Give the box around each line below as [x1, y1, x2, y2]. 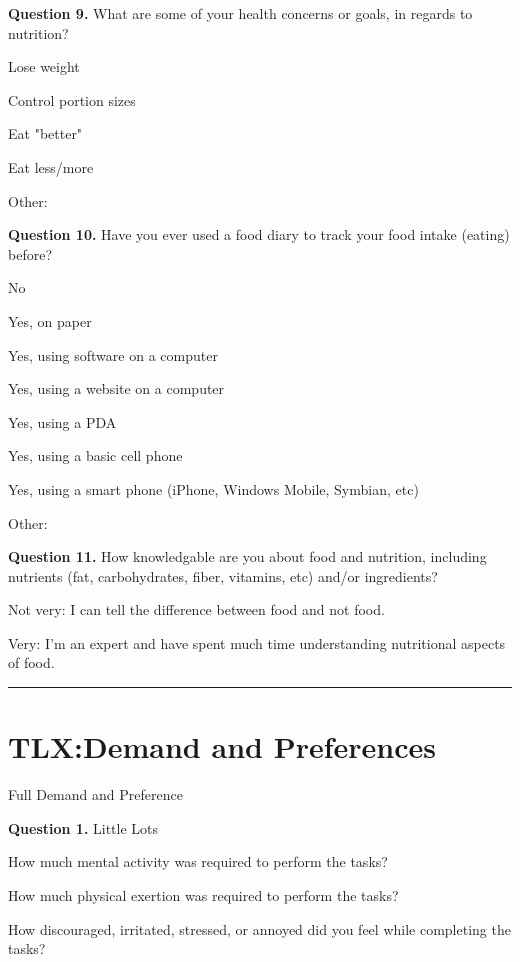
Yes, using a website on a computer [8, 378, 225, 399]
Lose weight [8, 56, 80, 77]
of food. [8, 652, 55, 673]
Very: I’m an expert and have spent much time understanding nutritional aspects [8, 632, 506, 653]
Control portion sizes [8, 89, 136, 110]
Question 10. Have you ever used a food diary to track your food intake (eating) [8, 224, 510, 245]
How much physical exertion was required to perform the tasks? [8, 884, 399, 905]
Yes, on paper [8, 310, 92, 331]
